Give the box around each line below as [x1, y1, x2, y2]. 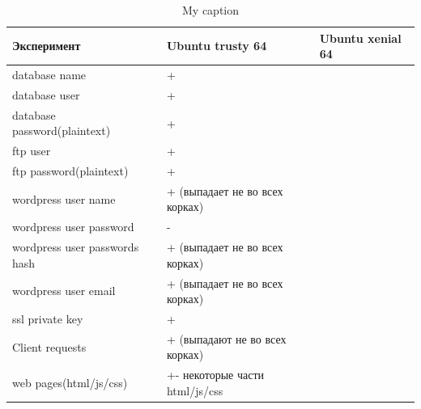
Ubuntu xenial [319, 29, 402, 46]
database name [12, 66, 87, 83]
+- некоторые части [166, 366, 264, 383]
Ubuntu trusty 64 [166, 37, 267, 54]
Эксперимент [12, 37, 81, 54]
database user [12, 86, 80, 103]
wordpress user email [12, 282, 116, 299]
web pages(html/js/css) [12, 374, 128, 391]
